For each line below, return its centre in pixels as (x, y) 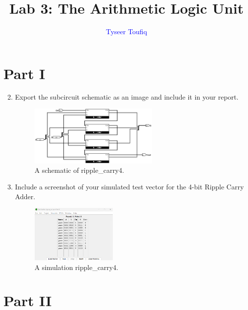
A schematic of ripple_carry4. (79, 170)
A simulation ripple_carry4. (76, 267)
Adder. (25, 196)
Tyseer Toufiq (126, 31)
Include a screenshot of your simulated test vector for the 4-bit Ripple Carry (129, 187)
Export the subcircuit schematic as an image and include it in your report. (127, 96)
